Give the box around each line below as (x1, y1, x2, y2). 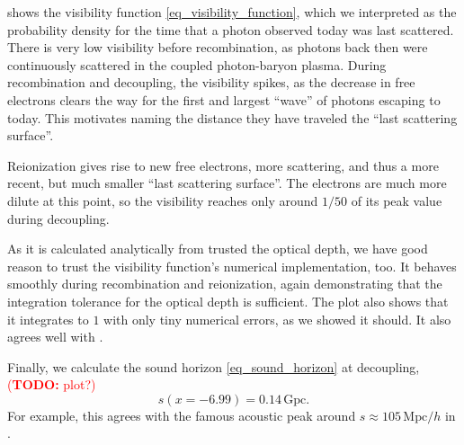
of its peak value (351, 191, 442, 209)
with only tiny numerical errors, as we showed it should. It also (103, 309, 451, 328)
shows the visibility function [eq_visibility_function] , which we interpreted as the (7, 3, 457, 21)
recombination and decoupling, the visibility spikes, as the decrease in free (7, 73, 415, 92)
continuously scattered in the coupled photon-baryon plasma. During (7, 55, 387, 74)
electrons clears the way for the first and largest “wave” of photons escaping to (7, 90, 441, 109)
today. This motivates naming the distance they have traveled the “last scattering (7, 108, 458, 127)
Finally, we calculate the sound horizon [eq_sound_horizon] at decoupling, (7, 357, 420, 376)
